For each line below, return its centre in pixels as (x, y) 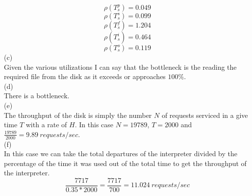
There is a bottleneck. (37, 96)
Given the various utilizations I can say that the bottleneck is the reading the (120, 67)
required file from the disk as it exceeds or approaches (85, 76)
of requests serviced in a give (205, 115)
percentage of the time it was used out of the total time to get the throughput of (125, 163)
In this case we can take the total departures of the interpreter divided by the (121, 154)
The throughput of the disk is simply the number (78, 115)
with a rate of (46, 125)
